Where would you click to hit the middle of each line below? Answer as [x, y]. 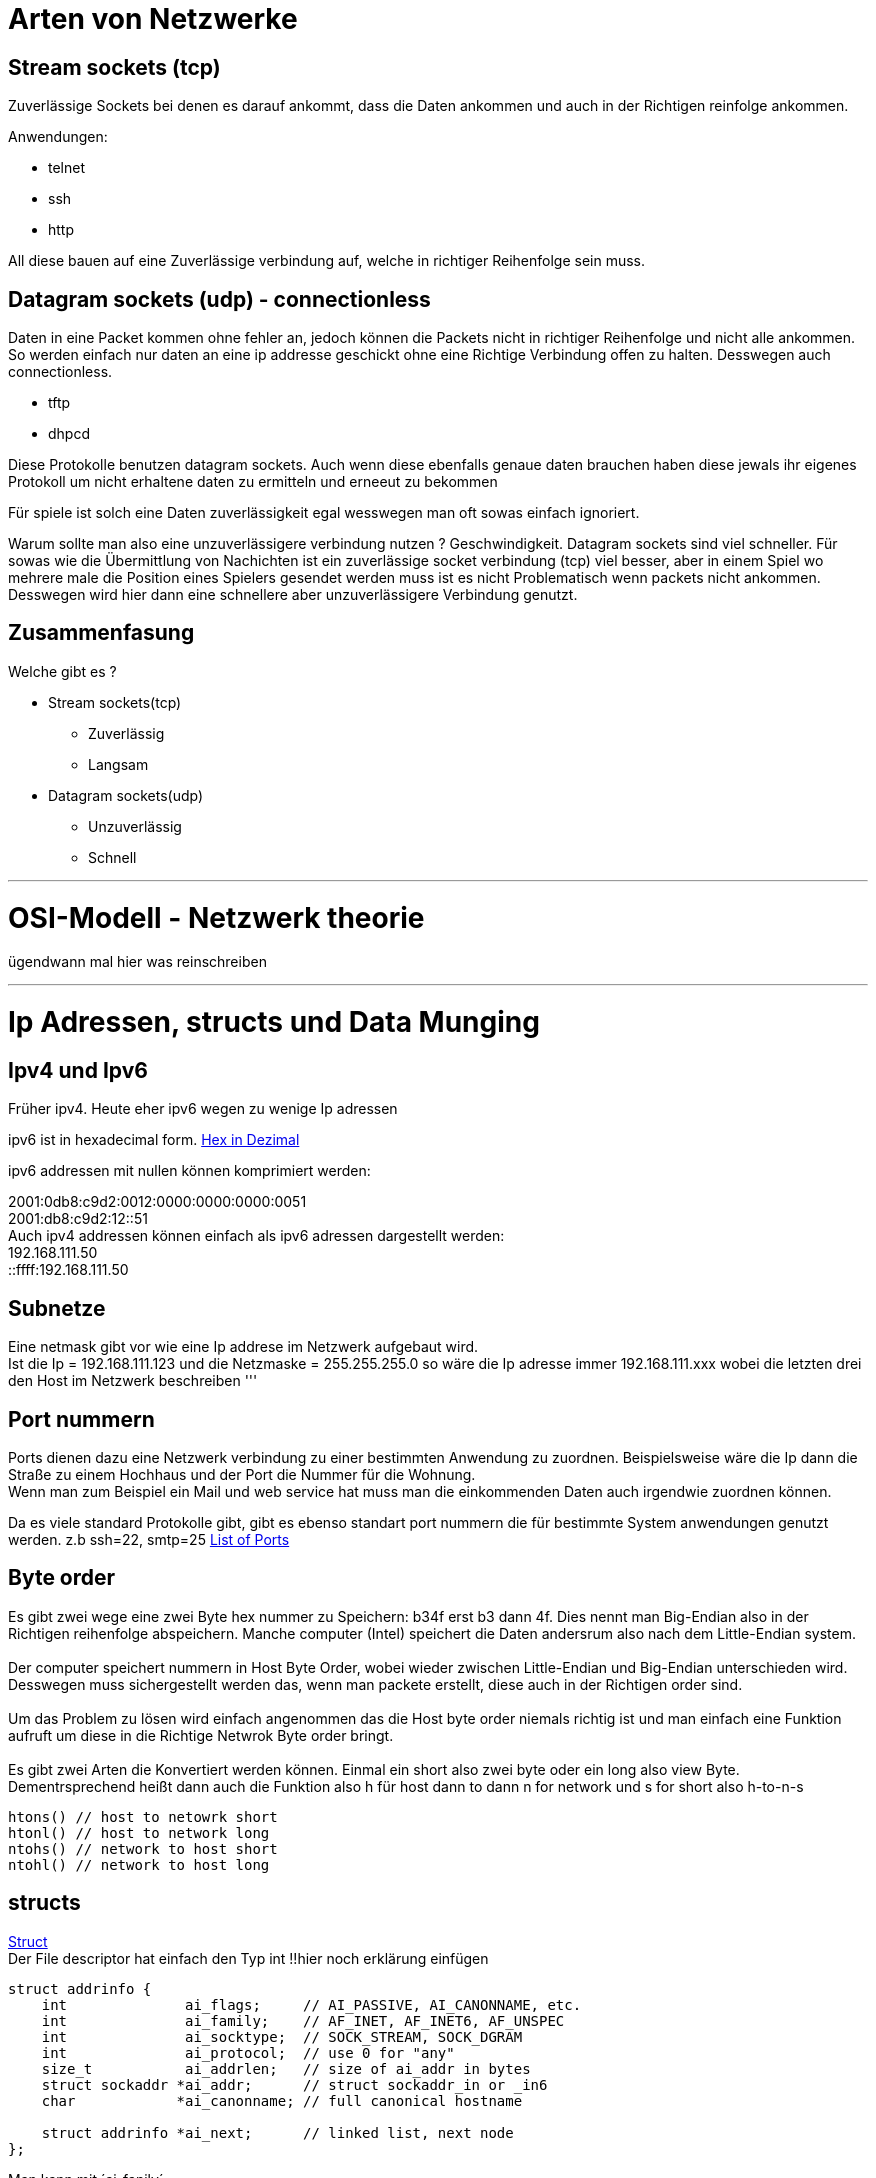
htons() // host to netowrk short [143, 1816]
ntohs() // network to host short [143, 1848]
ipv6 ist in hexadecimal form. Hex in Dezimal [154, 1140]
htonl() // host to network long [139, 1832]
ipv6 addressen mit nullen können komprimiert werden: [189, 1171]
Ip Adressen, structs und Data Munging [274, 1022]
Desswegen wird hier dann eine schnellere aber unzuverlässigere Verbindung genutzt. [293, 595]
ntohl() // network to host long [139, 1864]
